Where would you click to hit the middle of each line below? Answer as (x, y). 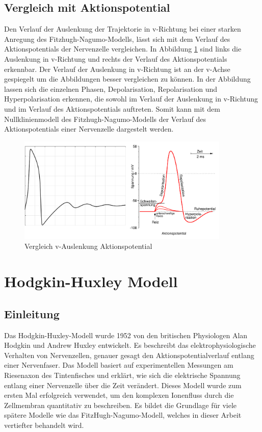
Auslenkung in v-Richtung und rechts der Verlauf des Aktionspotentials (116, 58)
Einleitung (32, 313)
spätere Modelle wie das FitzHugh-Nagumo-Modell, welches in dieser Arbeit (123, 415)
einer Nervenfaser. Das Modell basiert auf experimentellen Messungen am (119, 365)
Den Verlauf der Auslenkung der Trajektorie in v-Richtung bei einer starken (123, 29)
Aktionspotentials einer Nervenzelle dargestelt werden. (89, 129)
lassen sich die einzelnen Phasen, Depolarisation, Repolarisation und (111, 88)
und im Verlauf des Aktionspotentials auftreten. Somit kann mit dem (112, 108)
